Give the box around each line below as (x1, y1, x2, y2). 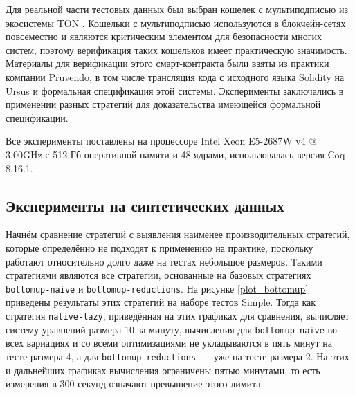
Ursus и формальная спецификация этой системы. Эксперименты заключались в (6, 83, 344, 98)
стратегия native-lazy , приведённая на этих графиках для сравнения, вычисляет (6, 308, 349, 322)
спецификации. (6, 110, 69, 125)
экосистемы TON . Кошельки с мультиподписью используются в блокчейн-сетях (6, 15, 346, 30)
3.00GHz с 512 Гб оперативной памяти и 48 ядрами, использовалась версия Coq (6, 147, 345, 161)
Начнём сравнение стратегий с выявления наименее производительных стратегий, (6, 227, 350, 241)
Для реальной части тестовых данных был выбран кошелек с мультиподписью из (6, 2, 348, 16)
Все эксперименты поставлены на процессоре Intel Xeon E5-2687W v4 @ (6, 134, 317, 148)
